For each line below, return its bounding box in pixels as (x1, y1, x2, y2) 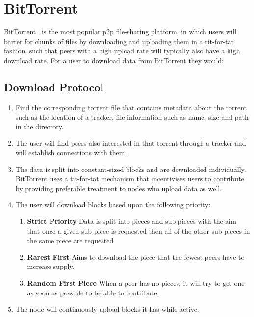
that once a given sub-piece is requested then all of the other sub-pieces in (27, 225, 250, 236)
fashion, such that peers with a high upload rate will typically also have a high (4, 46, 240, 56)
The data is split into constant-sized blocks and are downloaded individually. (15, 164, 246, 174)
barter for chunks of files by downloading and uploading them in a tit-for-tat (4, 36, 234, 46)
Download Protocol (4, 79, 103, 94)
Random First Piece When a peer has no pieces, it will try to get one (27, 278, 245, 288)
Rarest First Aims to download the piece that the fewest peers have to (27, 251, 245, 262)
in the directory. (15, 121, 64, 131)
